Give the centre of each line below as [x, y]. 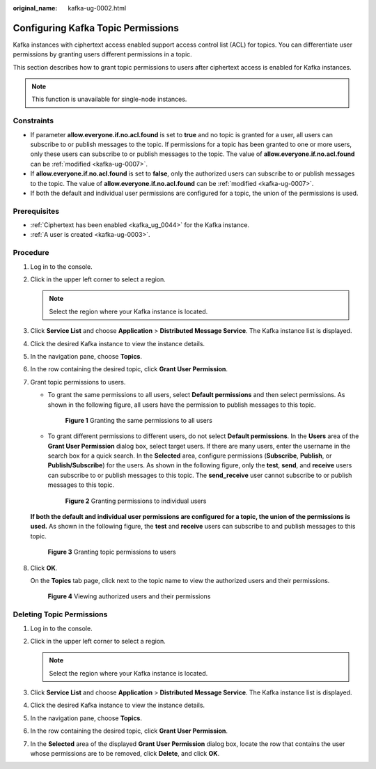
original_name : [35, 8]
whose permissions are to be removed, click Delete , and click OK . [125, 754]
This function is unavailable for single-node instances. [109, 99]
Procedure [31, 253]
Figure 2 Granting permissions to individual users [136, 501]
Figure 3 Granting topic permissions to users [112, 552]
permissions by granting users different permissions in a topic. [103, 54]
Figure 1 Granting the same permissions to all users [139, 420]
